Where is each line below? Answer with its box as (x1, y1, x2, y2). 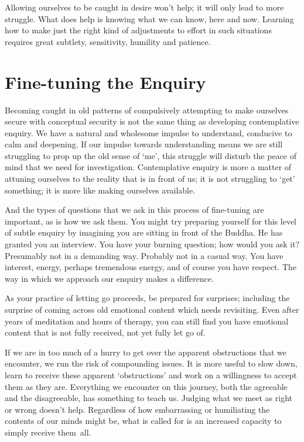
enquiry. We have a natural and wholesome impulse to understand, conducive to (5, 126, 292, 139)
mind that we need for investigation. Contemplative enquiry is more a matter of (5, 161, 292, 173)
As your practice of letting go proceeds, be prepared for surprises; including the (5, 292, 290, 304)
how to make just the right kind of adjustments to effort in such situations (5, 24, 272, 36)
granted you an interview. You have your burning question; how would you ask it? (5, 238, 300, 250)
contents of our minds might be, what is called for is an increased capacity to (5, 415, 282, 427)
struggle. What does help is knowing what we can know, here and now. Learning (5, 12, 294, 25)
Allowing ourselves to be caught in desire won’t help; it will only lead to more (5, 1, 284, 13)
